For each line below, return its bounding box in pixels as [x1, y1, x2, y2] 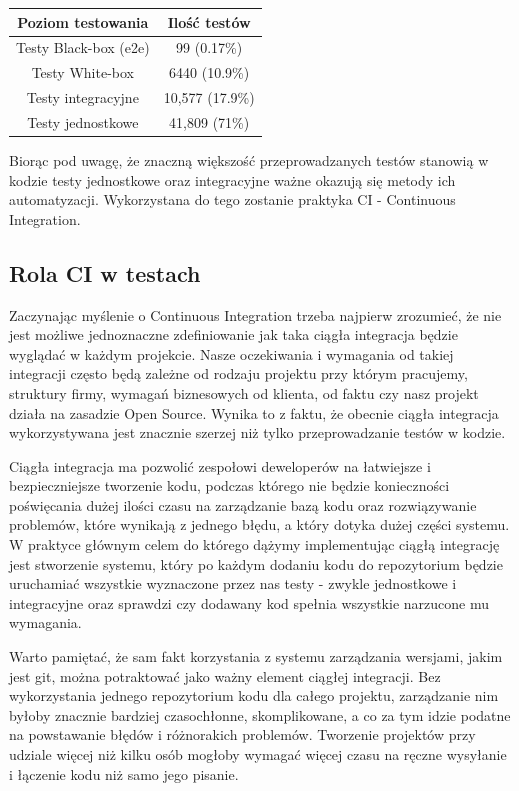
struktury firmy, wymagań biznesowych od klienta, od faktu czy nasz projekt [9, 382, 479, 403]
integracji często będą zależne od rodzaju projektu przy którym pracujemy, [9, 363, 468, 384]
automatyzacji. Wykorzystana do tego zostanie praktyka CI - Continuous [9, 189, 456, 210]
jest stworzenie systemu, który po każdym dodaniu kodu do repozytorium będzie [9, 553, 503, 574]
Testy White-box [31, 62, 134, 83]
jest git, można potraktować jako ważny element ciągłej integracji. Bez [9, 665, 441, 686]
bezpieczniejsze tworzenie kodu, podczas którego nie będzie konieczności [9, 475, 450, 496]
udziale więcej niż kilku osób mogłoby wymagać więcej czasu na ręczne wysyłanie [9, 744, 507, 765]
